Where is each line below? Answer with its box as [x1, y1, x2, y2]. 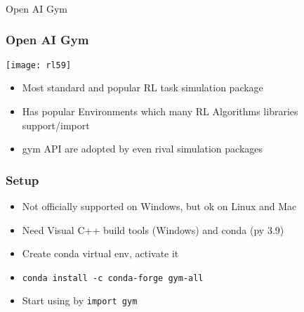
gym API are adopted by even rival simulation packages [22, 141, 263, 156]
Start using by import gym [22, 293, 138, 308]
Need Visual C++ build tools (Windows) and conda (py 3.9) [22, 222, 284, 237]
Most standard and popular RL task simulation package [22, 80, 263, 95]
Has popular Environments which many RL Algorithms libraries [22, 103, 298, 118]
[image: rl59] [6, 60, 72, 70]
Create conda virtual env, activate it [22, 246, 179, 261]
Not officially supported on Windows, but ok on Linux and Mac [22, 198, 297, 213]
